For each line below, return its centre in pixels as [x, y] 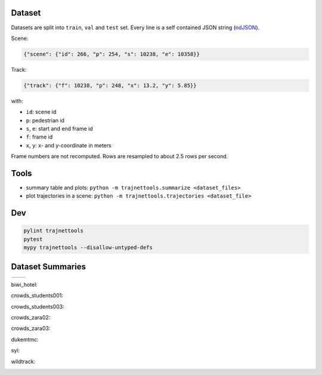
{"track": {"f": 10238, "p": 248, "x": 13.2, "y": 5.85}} [110, 85]
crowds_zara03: [31, 328]
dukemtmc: [25, 339]
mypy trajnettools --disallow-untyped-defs [88, 248]
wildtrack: [23, 361]
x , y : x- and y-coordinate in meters [69, 145]
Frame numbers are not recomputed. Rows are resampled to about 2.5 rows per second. [120, 156]
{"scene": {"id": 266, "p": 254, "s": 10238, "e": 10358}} [112, 54]
